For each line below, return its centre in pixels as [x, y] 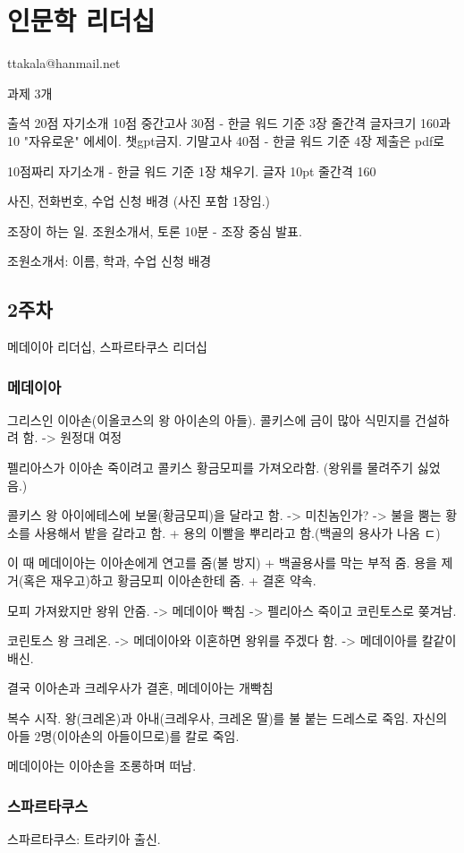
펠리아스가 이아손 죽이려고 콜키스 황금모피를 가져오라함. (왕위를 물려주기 [211, 468]
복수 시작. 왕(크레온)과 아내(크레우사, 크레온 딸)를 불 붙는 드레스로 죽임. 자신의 [228, 718]
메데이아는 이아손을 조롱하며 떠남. [102, 766]
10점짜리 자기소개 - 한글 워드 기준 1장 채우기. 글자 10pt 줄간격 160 [192, 171]
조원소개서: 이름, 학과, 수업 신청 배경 [110, 261]
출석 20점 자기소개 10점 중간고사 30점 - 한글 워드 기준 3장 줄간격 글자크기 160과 [229, 123]
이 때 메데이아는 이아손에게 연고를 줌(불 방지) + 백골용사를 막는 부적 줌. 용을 [222, 563]
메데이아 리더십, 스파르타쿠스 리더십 [107, 347]
